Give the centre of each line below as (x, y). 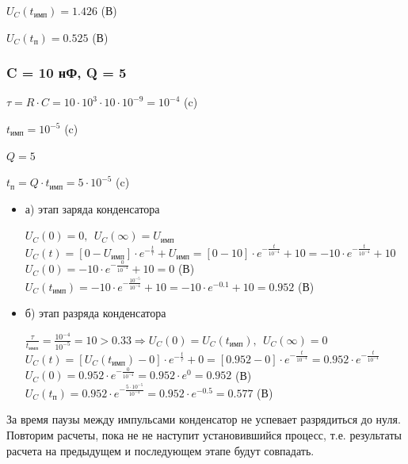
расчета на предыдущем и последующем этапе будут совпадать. (160, 450)
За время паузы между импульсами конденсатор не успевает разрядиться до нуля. (204, 419)
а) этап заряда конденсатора (92, 208)
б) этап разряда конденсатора (95, 313)
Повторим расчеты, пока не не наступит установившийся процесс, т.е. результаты (204, 435)
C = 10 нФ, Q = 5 (67, 73)
